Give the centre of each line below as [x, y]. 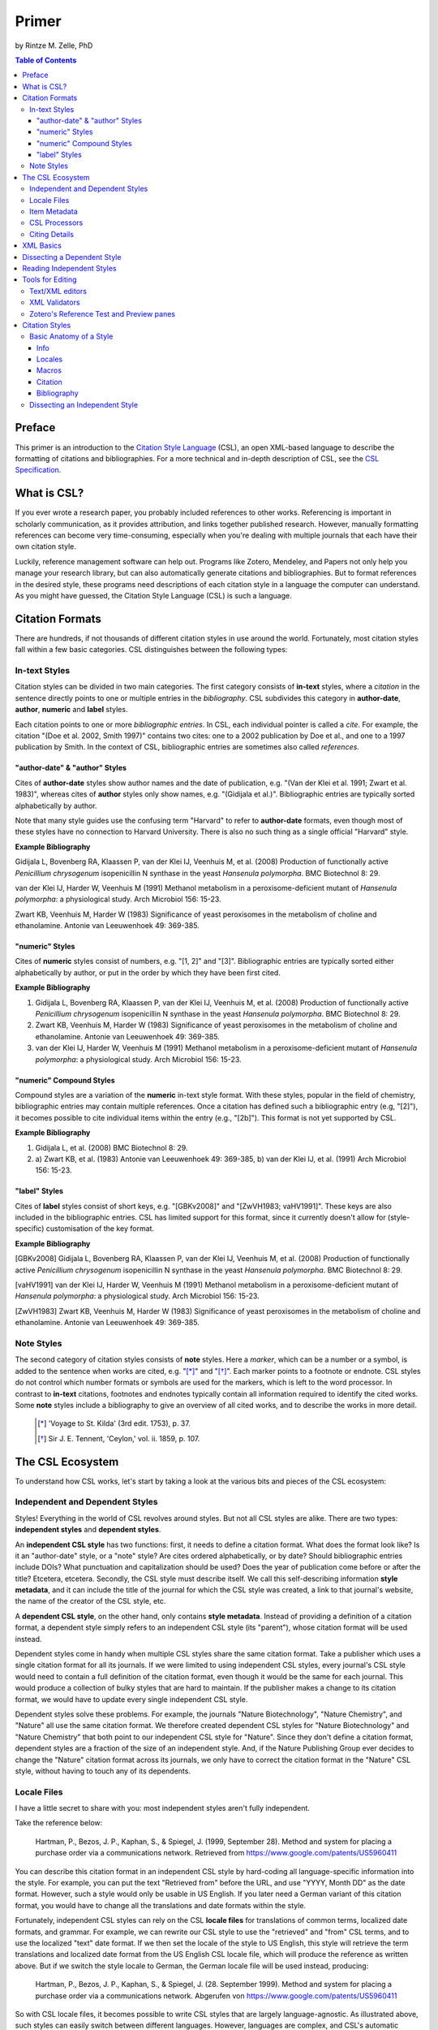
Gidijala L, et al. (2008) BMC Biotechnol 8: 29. [112, 1147]
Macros [49, 370]
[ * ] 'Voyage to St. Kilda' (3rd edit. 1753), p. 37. [114, 1423]
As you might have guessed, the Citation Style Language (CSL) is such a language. [153, 595]
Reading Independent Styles [69, 268]
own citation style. [46, 546]
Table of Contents [46, 60]
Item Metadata [54, 212]
